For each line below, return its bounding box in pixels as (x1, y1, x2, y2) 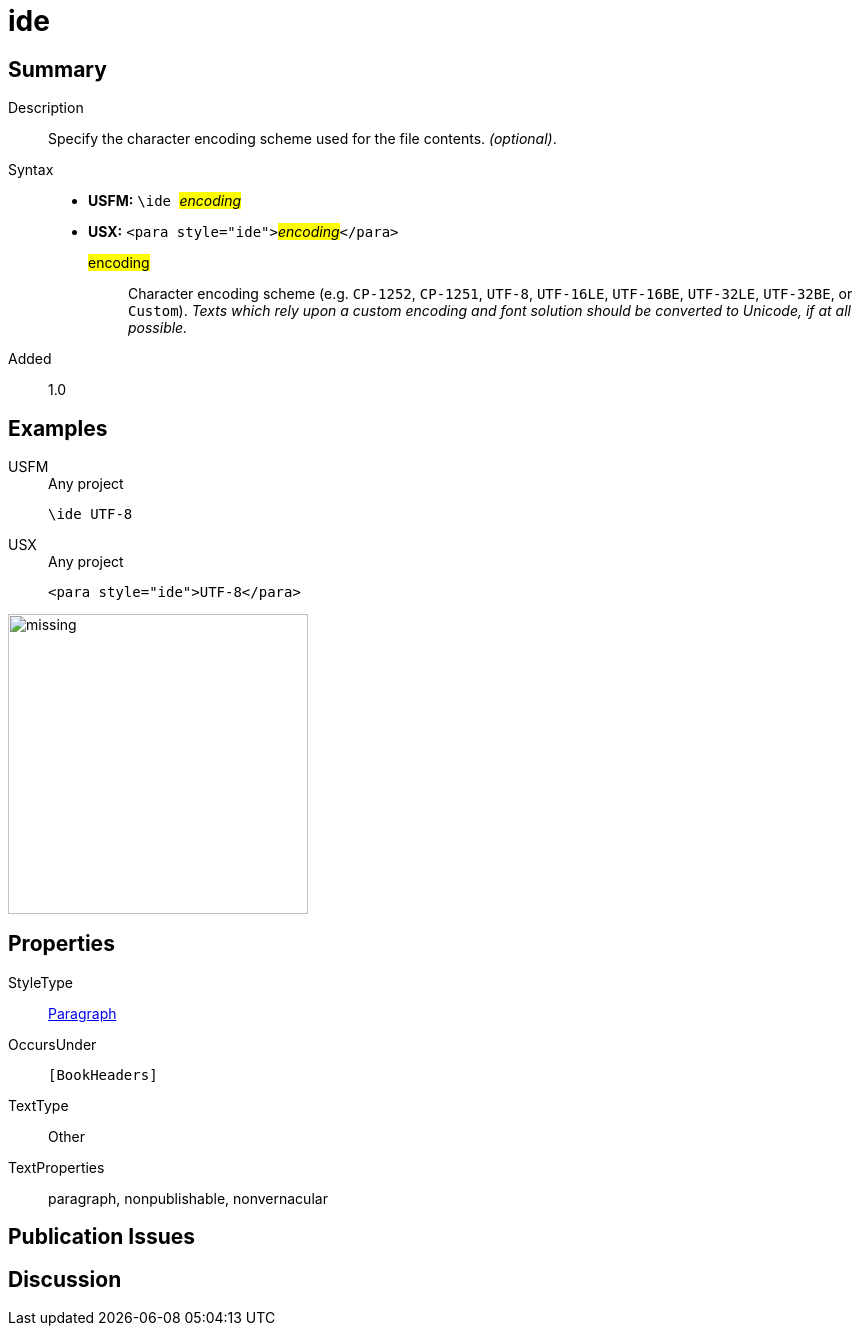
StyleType (8, 973, 73, 991)
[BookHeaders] (48, 1066, 158, 1083)
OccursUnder (8, 1035, 97, 1053)
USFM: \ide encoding (88, 192, 242, 210)
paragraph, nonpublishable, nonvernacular (48, 1189, 328, 1207)
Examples (8, 415, 108, 441)
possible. (128, 319, 188, 337)
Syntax (8, 161, 54, 179)
